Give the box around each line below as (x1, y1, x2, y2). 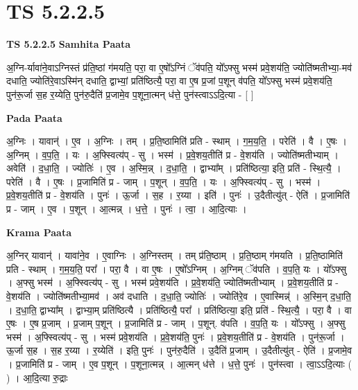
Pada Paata (6, 110, 62, 125)
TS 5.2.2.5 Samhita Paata (6, 37, 131, 51)
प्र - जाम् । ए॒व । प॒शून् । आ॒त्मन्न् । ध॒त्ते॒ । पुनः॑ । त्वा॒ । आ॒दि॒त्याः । (6, 202, 247, 216)
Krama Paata (6, 224, 71, 239)
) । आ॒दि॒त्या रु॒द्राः (6, 370, 68, 384)
